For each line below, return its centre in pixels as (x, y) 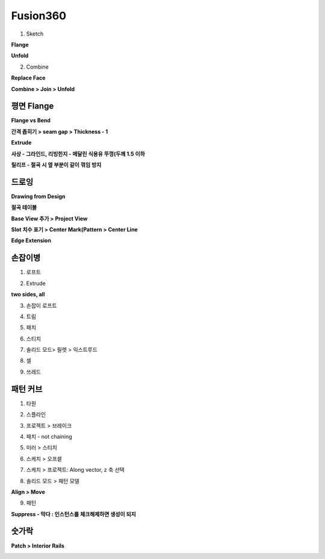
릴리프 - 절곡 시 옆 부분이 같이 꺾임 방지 (56, 164)
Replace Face (28, 78)
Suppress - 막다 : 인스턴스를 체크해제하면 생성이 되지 (74, 514)
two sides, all (28, 295)
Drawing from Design (38, 196)
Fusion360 (39, 16)
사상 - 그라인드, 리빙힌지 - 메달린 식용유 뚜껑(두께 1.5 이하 (78, 154)
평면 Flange (32, 106)
